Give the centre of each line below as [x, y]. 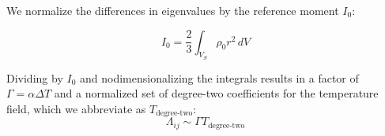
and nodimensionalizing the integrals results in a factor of [219, 77]
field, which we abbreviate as [76, 108]
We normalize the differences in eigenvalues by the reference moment [173, 10]
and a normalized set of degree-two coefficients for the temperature [216, 93]
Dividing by [35, 77]
